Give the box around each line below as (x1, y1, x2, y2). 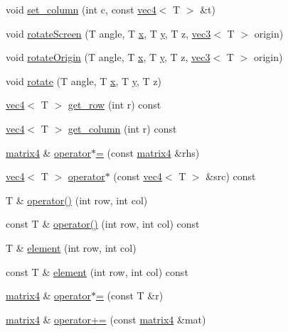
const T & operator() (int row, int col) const (6, 216, 200, 231)
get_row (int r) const (68, 97, 161, 112)
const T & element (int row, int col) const (6, 264, 188, 279)
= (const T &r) (95, 288, 164, 303)
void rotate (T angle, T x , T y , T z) (6, 73, 162, 88)
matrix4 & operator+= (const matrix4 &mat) (6, 311, 206, 326)
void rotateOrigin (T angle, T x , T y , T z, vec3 (6, 50, 210, 65)
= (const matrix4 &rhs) (95, 145, 200, 160)
